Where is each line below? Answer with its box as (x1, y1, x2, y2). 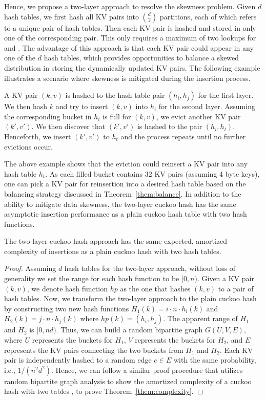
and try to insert (55, 101, 108, 112)
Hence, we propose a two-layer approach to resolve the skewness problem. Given (4, 1, 256, 11)
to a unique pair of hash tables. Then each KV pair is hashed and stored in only (4, 22, 256, 33)
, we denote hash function (27, 283, 108, 293)
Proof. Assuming (4, 263, 56, 273)
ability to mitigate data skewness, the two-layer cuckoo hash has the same (4, 198, 236, 209)
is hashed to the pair (137, 121, 202, 132)
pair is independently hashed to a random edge (4, 354, 152, 365)
